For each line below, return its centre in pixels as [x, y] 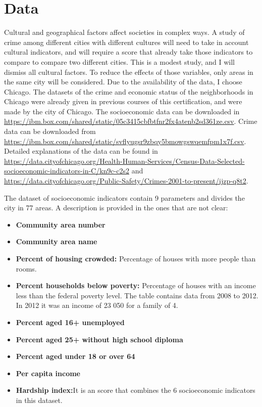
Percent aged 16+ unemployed [70, 322]
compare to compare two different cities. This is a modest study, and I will [120, 61]
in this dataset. [39, 400]
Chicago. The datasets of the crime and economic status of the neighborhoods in [129, 91]
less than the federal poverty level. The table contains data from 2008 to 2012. [137, 295]
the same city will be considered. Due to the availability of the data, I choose [123, 82]
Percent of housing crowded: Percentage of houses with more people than [136, 258]
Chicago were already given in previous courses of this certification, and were [123, 101]
